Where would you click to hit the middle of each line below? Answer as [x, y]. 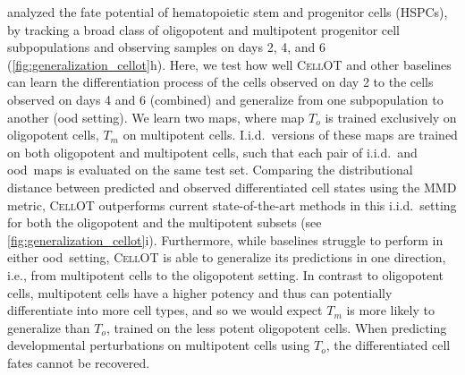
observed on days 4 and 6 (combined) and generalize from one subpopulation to [225, 99]
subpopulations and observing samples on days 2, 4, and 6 [166, 47]
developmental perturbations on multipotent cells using [159, 345]
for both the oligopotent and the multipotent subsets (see [165, 222]
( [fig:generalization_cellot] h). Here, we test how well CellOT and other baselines [229, 64]
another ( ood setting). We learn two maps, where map [156, 117]
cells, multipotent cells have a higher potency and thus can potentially [200, 292]
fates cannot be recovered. [79, 362]
